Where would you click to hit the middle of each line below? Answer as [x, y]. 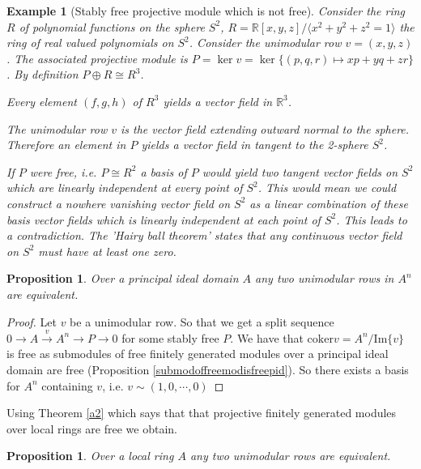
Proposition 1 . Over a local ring [90, 456]
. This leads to [372, 219]
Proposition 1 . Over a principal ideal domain [123, 278]
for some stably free [170, 337]
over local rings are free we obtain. [92, 428]
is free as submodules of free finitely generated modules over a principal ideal [198, 354]
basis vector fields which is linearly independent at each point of [164, 219]
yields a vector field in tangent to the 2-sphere [255, 145]
